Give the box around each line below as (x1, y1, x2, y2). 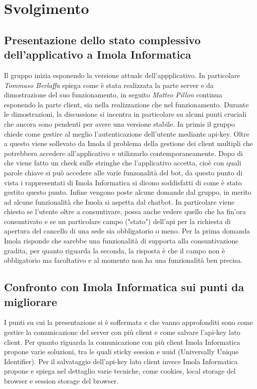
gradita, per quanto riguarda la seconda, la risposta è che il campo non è (4, 245, 225, 255)
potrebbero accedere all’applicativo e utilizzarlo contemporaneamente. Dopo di (4, 148, 243, 158)
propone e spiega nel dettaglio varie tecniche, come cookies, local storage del (4, 366, 236, 376)
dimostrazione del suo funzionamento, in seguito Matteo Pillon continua (4, 89, 222, 100)
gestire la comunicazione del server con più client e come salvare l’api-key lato (4, 327, 241, 337)
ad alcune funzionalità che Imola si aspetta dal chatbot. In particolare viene (4, 196, 235, 207)
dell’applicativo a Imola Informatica (4, 47, 192, 62)
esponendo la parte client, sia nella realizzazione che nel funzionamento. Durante (4, 99, 249, 109)
